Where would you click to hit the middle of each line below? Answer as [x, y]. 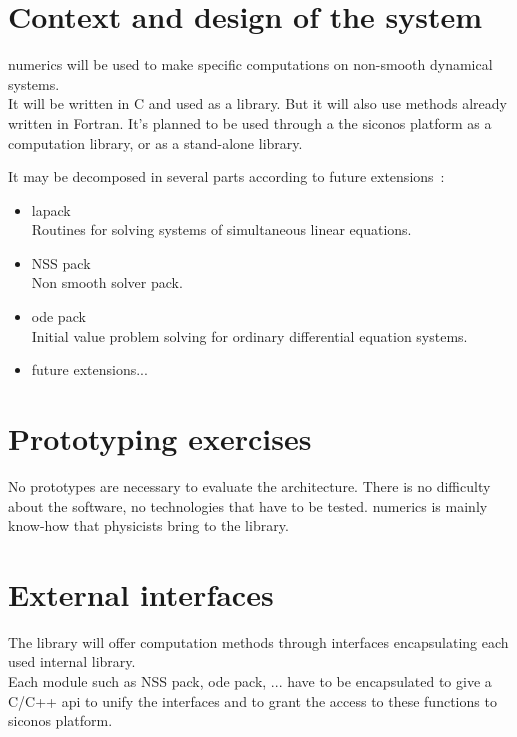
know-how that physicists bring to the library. [148, 525]
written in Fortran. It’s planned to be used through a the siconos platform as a [250, 122]
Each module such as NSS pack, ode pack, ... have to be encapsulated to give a [250, 681]
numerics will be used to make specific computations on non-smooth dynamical [250, 64]
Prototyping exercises [160, 438]
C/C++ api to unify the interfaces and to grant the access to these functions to [252, 700]
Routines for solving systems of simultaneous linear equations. [221, 229]
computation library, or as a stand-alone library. [155, 142]
